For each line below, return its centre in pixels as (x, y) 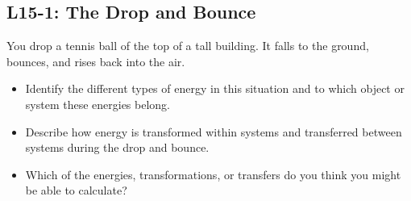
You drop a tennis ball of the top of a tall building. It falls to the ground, (188, 46)
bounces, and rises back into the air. (96, 61)
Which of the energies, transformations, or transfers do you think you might (213, 174)
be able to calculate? (76, 190)
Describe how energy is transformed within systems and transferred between (214, 131)
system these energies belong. (98, 104)
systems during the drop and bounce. (117, 147)
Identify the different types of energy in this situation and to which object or (215, 88)
